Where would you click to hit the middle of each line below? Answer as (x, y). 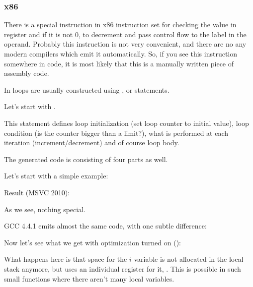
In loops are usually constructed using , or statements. (87, 89)
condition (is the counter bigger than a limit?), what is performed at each (116, 133)
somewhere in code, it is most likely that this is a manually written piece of (119, 63)
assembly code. (27, 73)
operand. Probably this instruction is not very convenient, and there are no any (125, 44)
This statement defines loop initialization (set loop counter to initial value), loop (126, 123)
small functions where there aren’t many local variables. (89, 278)
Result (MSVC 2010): (37, 192)
